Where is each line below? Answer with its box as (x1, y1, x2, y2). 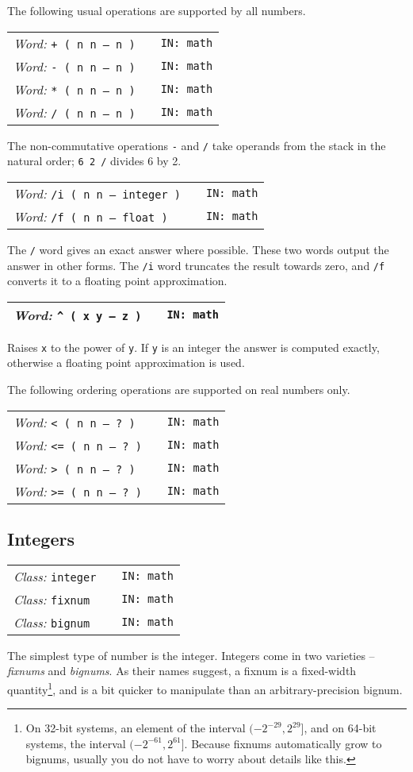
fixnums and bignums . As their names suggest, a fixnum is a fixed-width (7, 662, 357, 679)
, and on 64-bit (304, 720, 377, 736)
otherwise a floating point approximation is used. (7, 354, 245, 371)
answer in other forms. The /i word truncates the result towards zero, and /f (7, 257, 385, 273)
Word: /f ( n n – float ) (13, 207, 168, 226)
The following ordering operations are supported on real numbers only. (7, 381, 350, 398)
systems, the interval (25, 735, 126, 751)
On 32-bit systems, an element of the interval (25, 720, 246, 736)
